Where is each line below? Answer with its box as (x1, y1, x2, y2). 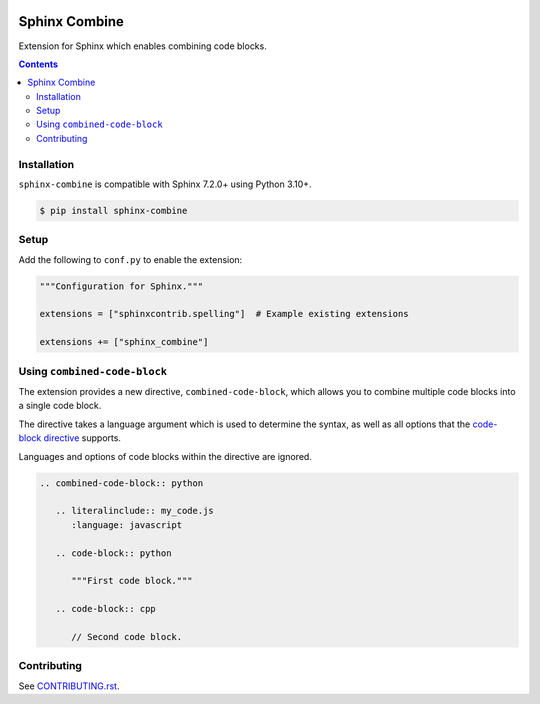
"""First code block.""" (71, 575, 194, 587)
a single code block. (18, 400, 102, 412)
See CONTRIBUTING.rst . (18, 680, 120, 692)
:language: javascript (71, 519, 183, 530)
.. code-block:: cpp (55, 603, 157, 615)
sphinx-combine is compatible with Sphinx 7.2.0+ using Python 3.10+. (18, 178, 312, 190)
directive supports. (43, 432, 122, 444)
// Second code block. (71, 631, 183, 642)
